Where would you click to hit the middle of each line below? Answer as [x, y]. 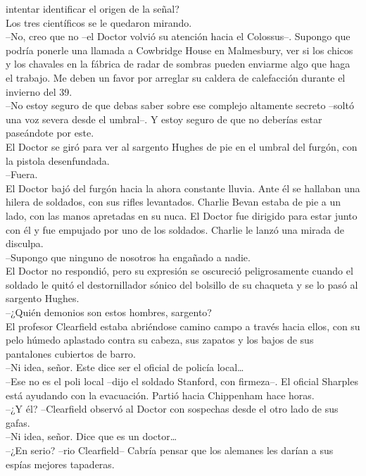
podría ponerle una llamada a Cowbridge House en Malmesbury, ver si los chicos [179, 50]
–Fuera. [22, 174]
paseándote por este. [50, 133]
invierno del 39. [39, 91]
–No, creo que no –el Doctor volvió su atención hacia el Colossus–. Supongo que [178, 36]
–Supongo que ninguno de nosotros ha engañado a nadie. [128, 257]
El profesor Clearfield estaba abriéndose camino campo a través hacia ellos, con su [183, 326]
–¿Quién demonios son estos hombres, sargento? [109, 312]
